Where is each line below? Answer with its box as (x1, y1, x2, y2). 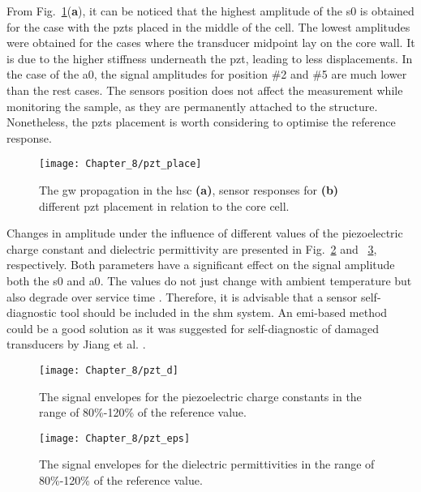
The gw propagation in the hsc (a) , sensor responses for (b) (39, 182, 339, 198)
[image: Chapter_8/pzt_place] (39, 158, 202, 170)
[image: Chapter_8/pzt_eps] (39, 432, 191, 444)
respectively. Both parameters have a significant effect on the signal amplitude (6, 256, 395, 273)
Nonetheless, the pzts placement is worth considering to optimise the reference (6, 113, 396, 130)
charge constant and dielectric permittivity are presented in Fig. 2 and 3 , (6, 240, 377, 257)
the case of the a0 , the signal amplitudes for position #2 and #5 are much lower (6, 66, 407, 83)
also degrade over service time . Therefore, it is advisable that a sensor (6, 288, 358, 305)
